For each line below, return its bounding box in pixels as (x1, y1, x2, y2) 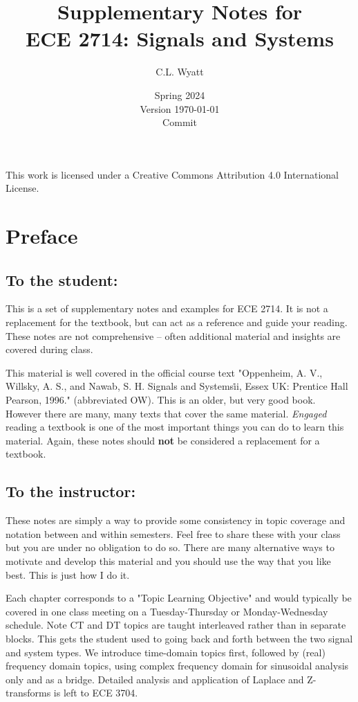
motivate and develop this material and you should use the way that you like (6, 553, 331, 568)
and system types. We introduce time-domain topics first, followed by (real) (6, 645, 326, 659)
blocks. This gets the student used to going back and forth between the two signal (6, 631, 353, 645)
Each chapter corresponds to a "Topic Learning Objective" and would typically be (6, 591, 352, 605)
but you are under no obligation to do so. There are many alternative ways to (6, 540, 335, 555)
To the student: (6, 269, 118, 290)
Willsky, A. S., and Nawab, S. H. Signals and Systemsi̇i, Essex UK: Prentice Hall (6, 379, 348, 393)
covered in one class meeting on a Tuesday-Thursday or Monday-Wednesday (6, 604, 328, 618)
